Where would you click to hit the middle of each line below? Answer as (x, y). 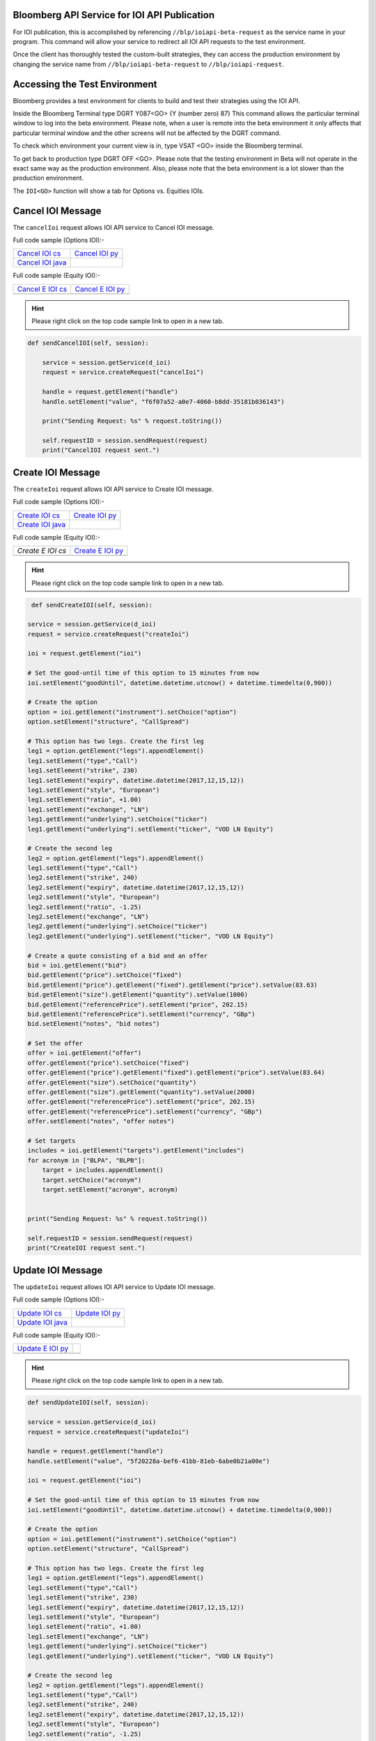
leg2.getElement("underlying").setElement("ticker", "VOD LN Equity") (151, 936)
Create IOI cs (39, 515)
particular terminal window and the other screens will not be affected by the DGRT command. (147, 133)
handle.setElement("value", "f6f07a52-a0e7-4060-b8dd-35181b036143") (163, 401)
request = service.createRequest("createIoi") (108, 634)
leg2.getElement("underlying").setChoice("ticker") (118, 927)
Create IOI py (95, 515)
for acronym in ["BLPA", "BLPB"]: (86, 1160)
